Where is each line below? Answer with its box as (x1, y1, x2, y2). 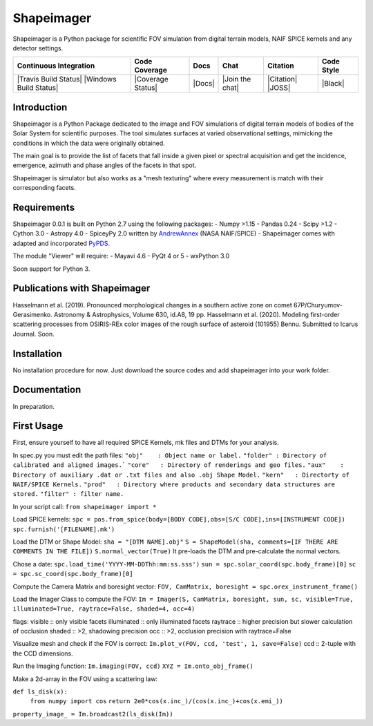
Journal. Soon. (12, 329, 55, 338)
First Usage (12, 420, 64, 432)
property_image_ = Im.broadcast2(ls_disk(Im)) (12, 710, 173, 718)
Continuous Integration (17, 61, 95, 70)
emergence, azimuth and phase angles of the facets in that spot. (12, 161, 197, 169)
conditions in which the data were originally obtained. (12, 139, 165, 147)
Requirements (12, 202, 75, 213)
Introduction (12, 101, 68, 113)
